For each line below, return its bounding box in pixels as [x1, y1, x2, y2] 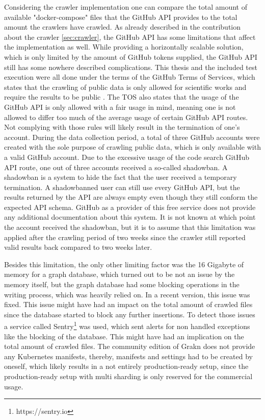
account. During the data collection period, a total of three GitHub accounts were [4, 131, 260, 142]
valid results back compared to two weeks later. [4, 242, 152, 252]
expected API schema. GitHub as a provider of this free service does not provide [4, 201, 256, 212]
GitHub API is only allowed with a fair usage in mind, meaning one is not [4, 101, 236, 112]
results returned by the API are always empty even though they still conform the [4, 192, 258, 202]
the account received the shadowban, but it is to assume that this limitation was [4, 222, 256, 232]
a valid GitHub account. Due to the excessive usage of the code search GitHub [4, 151, 249, 162]
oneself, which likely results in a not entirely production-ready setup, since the [4, 361, 249, 371]
